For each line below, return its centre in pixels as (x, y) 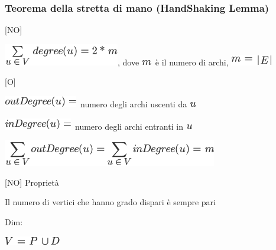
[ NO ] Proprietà (32, 182)
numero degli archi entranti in (129, 126)
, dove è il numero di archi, (173, 62)
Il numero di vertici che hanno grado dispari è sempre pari (110, 202)
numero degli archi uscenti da (134, 104)
